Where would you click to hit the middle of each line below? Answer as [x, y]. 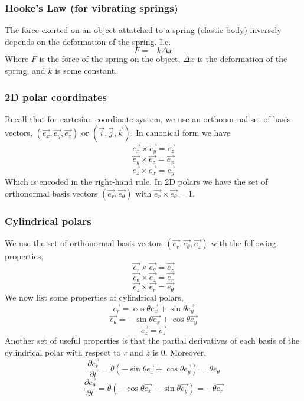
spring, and [25, 70]
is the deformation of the [242, 59]
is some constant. [86, 70]
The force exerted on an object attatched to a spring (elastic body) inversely [143, 30]
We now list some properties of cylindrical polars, [94, 297]
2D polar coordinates [56, 97]
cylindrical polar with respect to [63, 352]
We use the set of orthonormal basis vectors [84, 243]
